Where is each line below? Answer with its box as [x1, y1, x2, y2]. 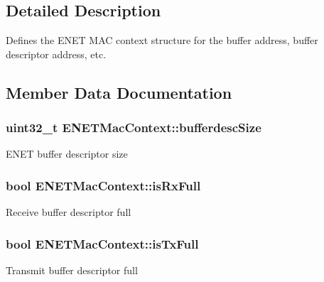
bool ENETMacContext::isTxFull [6, 234, 199, 252]
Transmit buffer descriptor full [6, 263, 138, 278]
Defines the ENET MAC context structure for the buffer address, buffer [6, 33, 318, 48]
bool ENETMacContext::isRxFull [6, 176, 201, 194]
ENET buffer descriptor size [6, 146, 128, 161]
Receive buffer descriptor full [6, 205, 131, 219]
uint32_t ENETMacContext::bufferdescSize [6, 119, 261, 136]
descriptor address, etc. [6, 46, 107, 61]
